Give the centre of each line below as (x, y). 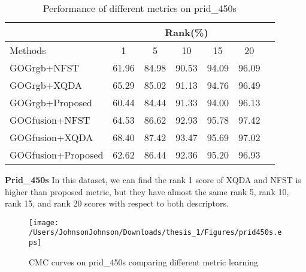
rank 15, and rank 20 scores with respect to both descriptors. (117, 203)
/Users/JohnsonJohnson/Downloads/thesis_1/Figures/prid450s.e (155, 233)
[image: (44, 222)
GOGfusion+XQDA (51, 137)
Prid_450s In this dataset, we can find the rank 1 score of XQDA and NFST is (153, 180)
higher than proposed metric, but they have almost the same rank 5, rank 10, (147, 191)
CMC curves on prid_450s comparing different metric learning (144, 261)
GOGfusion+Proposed (57, 155)
